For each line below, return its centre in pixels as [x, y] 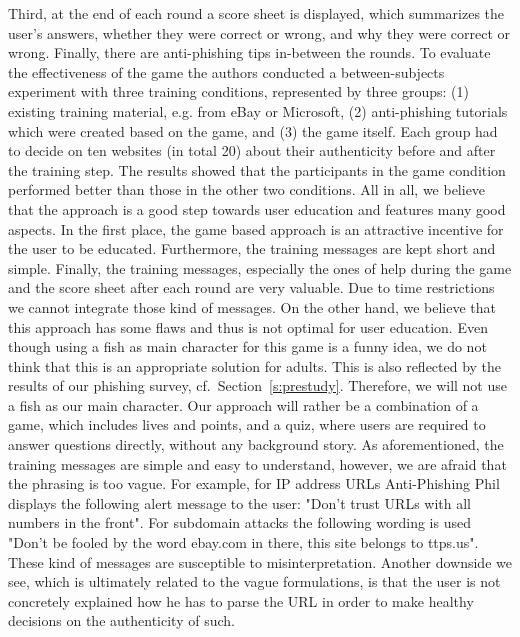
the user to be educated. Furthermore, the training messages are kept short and [252, 248]
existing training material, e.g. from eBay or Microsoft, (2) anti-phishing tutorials [258, 110]
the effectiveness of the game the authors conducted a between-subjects [226, 71]
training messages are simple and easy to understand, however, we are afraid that [257, 463]
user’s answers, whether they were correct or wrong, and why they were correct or [259, 32]
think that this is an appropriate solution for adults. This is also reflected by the [255, 365]
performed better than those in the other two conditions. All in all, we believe [247, 189]
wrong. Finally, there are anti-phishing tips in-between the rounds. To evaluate [249, 52]
